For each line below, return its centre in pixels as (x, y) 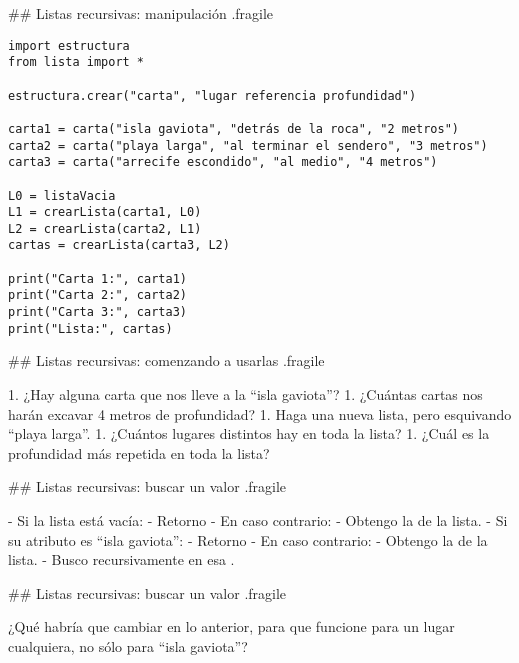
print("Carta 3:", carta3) (97, 312)
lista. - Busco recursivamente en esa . (121, 559)
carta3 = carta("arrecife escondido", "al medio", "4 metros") (223, 162)
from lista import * (76, 62)
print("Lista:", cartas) (90, 328)
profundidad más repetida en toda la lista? (139, 452)
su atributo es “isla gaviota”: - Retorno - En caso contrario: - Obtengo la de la (248, 539)
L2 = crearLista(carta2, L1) (105, 228)
